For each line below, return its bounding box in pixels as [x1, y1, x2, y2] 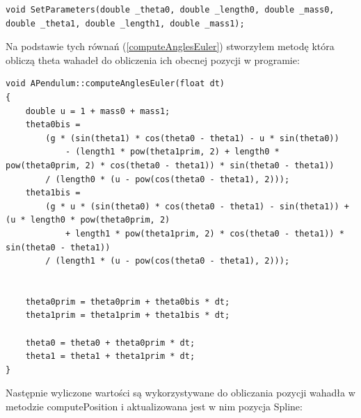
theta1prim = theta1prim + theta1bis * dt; [25, 310, 230, 321]
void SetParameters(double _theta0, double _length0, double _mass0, [6, 5, 335, 15]
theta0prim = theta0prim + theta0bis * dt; [25, 296, 230, 307]
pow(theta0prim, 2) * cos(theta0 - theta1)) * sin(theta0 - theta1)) [6, 160, 335, 170]
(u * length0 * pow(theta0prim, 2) [6, 215, 170, 225]
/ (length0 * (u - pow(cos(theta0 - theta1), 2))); [45, 174, 290, 184]
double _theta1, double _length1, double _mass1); [6, 18, 245, 29]
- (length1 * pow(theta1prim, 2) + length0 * [65, 147, 280, 157]
